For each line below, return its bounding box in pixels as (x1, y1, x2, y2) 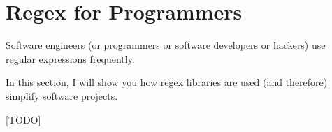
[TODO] (6, 112, 41, 126)
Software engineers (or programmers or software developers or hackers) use (6, 38, 326, 52)
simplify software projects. (6, 88, 118, 103)
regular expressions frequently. (6, 51, 135, 66)
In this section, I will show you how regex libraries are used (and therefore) (6, 75, 328, 89)
